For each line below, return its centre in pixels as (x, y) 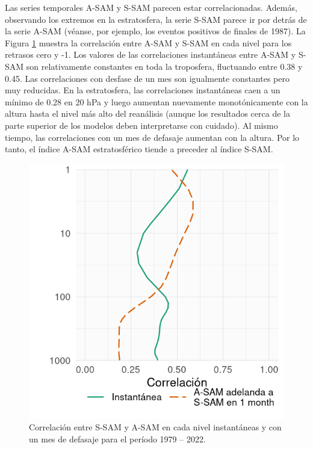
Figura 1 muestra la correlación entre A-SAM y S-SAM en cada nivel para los (148, 42)
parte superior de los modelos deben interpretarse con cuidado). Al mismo (141, 125)
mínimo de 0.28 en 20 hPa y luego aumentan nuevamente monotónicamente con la (156, 101)
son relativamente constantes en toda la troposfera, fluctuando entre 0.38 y (164, 66)
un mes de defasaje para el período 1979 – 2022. (117, 438)
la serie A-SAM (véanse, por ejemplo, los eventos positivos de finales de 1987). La (155, 31)
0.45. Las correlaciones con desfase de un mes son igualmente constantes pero (147, 78)
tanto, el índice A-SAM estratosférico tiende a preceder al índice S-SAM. (139, 149)
